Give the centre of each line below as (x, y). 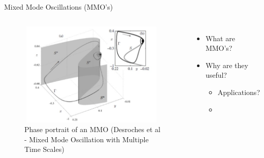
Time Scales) (44, 149)
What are (220, 38)
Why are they (227, 65)
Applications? (239, 92)
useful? (216, 75)
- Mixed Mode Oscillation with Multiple (87, 139)
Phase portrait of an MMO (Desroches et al (92, 129)
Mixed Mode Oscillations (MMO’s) (59, 7)
